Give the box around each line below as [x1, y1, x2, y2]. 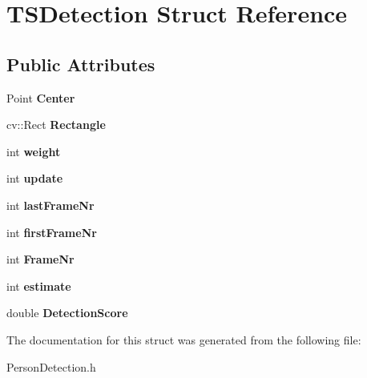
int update [6, 170, 63, 187]
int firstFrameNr [6, 223, 97, 240]
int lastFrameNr [6, 196, 95, 213]
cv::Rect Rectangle [6, 116, 106, 133]
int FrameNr [6, 251, 75, 267]
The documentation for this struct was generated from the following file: [6, 331, 361, 348]
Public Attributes [6, 51, 155, 76]
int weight [6, 143, 61, 159]
